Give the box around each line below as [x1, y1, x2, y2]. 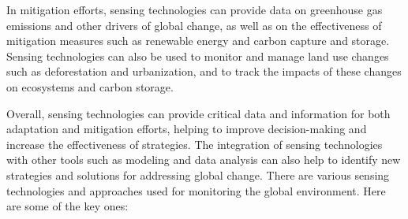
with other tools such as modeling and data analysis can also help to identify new [6, 151, 401, 168]
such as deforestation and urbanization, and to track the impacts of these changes [6, 63, 402, 80]
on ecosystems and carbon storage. [6, 78, 174, 95]
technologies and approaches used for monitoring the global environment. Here [6, 182, 386, 199]
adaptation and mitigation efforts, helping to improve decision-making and [6, 121, 367, 137]
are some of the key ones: [6, 198, 129, 214]
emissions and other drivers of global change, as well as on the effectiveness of [6, 17, 382, 33]
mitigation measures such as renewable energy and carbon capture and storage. [6, 32, 390, 49]
